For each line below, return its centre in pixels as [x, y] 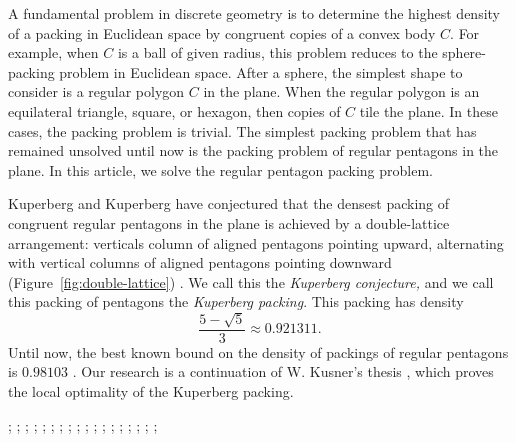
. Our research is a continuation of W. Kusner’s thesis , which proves [283, 371]
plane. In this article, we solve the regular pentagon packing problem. [220, 169]
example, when [53, 52]
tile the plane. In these [428, 110]
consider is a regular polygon [96, 91]
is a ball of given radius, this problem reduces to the [277, 52]
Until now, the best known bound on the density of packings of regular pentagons [258, 351]
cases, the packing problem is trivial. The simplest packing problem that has [242, 130]
